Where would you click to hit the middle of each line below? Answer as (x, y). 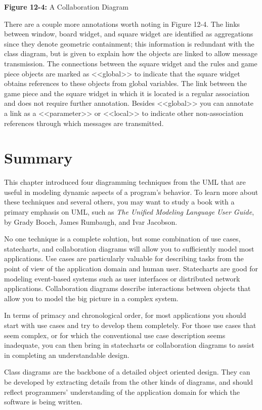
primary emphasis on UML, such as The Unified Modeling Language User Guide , (129, 212)
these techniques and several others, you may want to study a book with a (119, 202)
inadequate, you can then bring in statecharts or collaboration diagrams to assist (129, 345)
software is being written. (43, 402)
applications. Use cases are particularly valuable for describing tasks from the (124, 258)
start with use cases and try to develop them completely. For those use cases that (130, 325)
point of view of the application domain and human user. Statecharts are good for (131, 268)
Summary (38, 158)
